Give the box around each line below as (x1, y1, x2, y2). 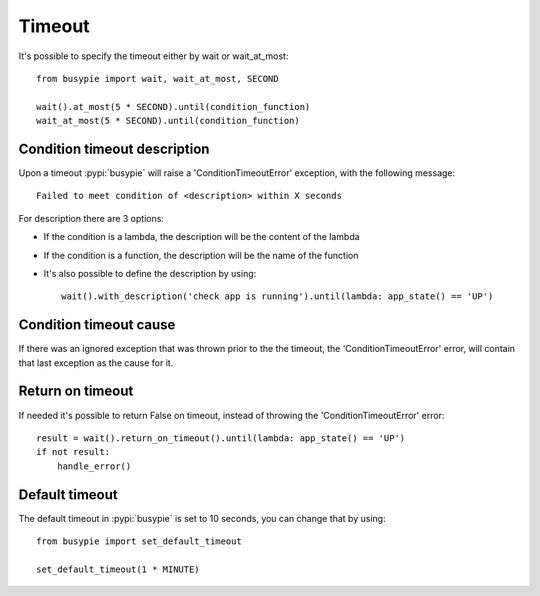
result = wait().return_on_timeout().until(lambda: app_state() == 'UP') (36, 432, 406, 444)
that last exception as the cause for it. (18, 356, 174, 369)
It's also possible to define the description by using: (43, 267, 257, 279)
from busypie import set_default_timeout (36, 536, 242, 547)
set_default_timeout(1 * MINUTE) (36, 563, 200, 575)
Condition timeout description (18, 140, 210, 157)
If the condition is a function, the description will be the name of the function (43, 249, 359, 261)
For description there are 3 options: (18, 212, 165, 224)
